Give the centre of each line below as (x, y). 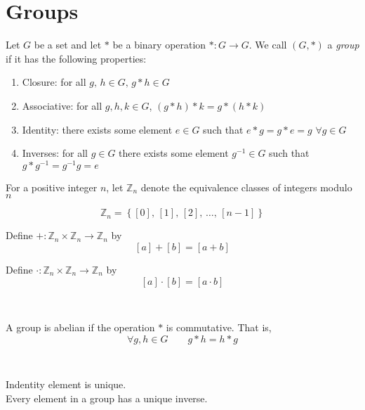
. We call (268, 45)
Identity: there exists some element (97, 129)
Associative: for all (62, 105)
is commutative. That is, (219, 327)
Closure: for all (54, 82)
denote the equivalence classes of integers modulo (246, 187)
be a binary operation (159, 45)
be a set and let (68, 45)
